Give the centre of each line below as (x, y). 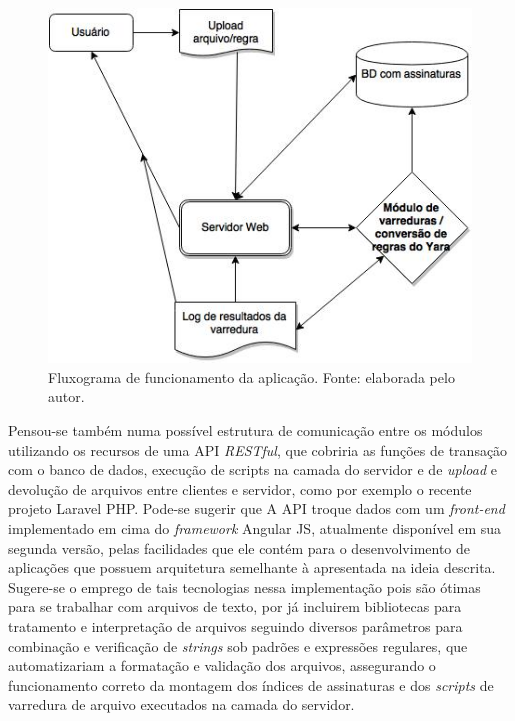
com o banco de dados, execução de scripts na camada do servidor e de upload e (252, 469)
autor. (66, 396)
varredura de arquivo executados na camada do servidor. (181, 704)
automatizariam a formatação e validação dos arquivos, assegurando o (222, 665)
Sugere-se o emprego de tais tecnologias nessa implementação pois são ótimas (244, 586)
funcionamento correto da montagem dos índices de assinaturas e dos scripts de (251, 684)
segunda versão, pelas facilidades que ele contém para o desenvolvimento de (239, 547)
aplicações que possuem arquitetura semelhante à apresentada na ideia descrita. (252, 567)
